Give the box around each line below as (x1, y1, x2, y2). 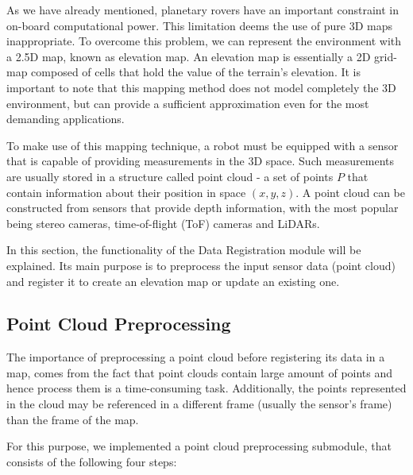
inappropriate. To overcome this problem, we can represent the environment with (6, 33, 402, 49)
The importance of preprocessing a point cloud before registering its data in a (6, 349, 385, 365)
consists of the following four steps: (6, 453, 177, 469)
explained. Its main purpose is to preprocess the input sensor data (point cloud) (6, 257, 396, 273)
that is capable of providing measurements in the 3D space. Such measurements (6, 153, 395, 169)
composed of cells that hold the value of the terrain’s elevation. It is (31, 64, 361, 80)
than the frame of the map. (6, 411, 139, 427)
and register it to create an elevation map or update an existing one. (6, 272, 340, 289)
